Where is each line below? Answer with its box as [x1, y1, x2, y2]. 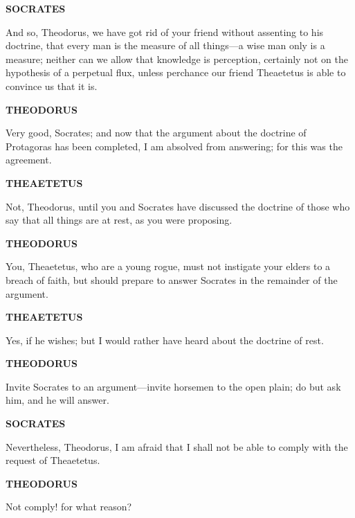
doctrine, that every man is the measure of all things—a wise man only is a [6, 38, 325, 53]
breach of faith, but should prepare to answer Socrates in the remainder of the [6, 272, 338, 287]
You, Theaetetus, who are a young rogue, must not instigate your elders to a [6, 259, 331, 274]
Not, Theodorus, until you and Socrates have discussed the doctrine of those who [6, 199, 350, 213]
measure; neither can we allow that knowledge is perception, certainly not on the [6, 51, 348, 66]
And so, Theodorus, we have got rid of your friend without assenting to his [6, 24, 324, 39]
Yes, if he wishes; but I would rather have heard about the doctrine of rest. [6, 332, 324, 347]
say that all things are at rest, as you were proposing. [6, 213, 233, 227]
